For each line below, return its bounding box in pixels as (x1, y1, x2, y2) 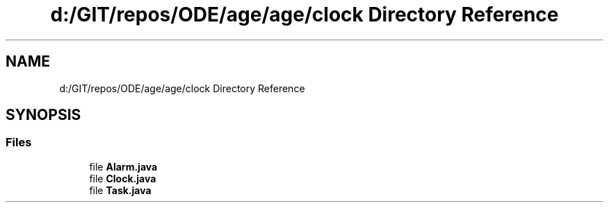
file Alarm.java (89, 160, 158, 173)
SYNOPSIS (6, 106, 81, 124)
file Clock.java (89, 172, 156, 184)
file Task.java (89, 184, 152, 196)
